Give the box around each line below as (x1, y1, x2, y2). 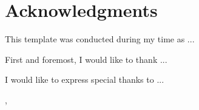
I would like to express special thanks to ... (5, 73, 164, 86)
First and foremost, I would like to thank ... (5, 53, 167, 65)
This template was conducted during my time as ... (5, 33, 195, 45)
